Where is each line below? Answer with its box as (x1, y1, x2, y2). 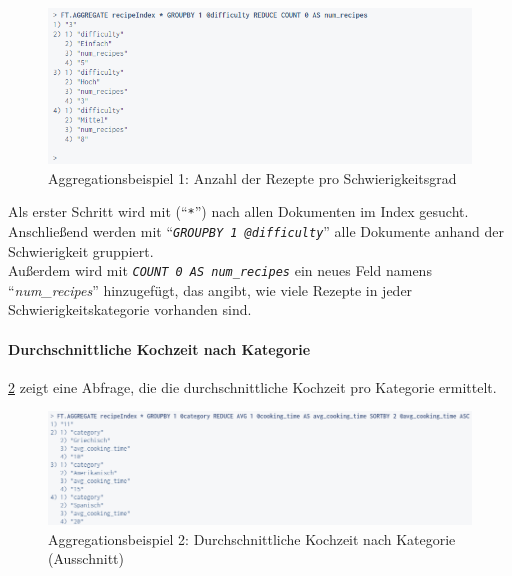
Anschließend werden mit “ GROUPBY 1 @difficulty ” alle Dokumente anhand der (8, 220, 505, 241)
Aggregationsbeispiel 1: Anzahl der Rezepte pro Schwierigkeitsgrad (48, 167, 457, 188)
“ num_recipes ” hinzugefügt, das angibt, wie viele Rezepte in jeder (8, 279, 413, 300)
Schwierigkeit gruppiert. (8, 240, 154, 261)
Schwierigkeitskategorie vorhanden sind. (8, 299, 252, 320)
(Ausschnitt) (48, 548, 124, 569)
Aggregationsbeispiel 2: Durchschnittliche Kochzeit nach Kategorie (48, 528, 456, 549)
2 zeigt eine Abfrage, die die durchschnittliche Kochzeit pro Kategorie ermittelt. (8, 376, 497, 397)
